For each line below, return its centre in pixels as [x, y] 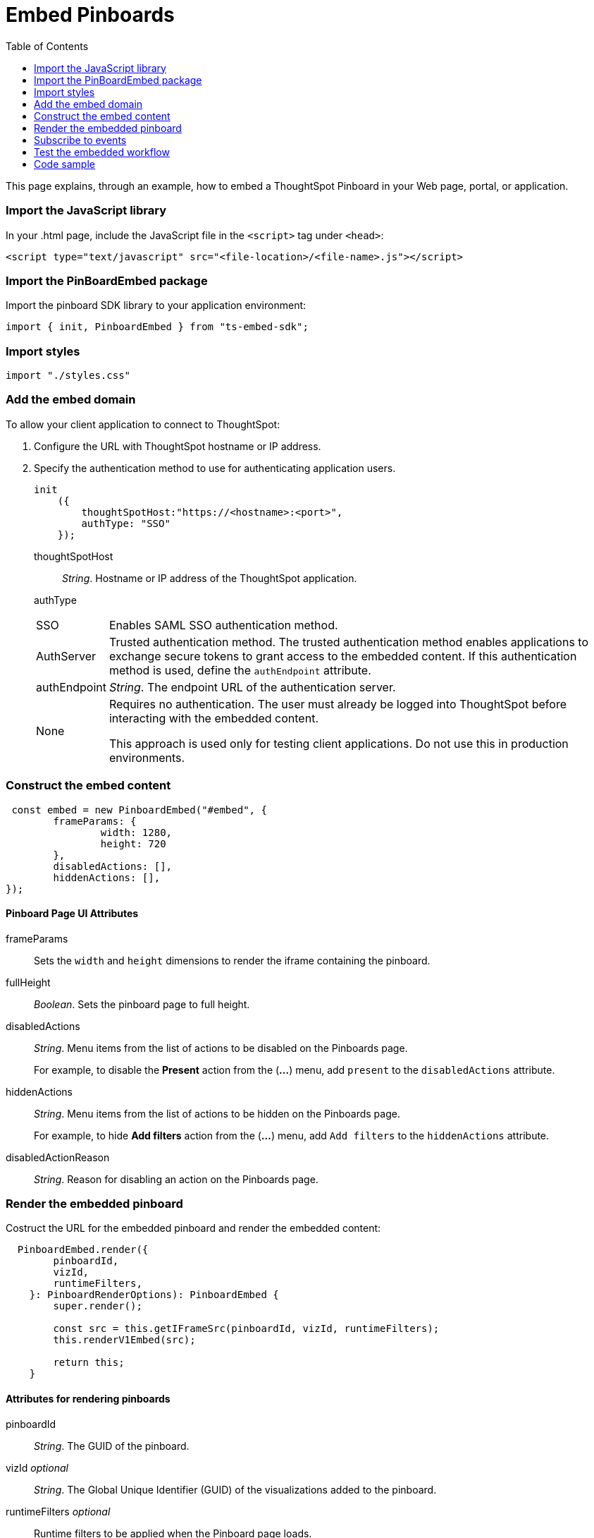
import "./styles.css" [68, 375]
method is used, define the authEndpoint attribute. [240, 670]
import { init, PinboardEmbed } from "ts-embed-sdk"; [157, 327]
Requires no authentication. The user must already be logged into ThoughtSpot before [338, 704]
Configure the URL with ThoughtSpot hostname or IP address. [178, 446]
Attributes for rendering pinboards [88, 1399]
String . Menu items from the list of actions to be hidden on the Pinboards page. [217, 1113]
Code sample [64, 164]
